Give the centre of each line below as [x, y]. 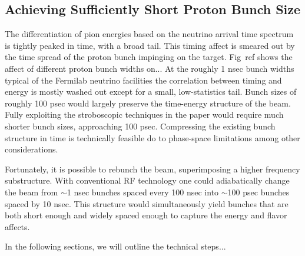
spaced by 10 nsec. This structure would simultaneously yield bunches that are [147, 203]
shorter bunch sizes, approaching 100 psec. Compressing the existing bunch [140, 126]
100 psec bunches [258, 192]
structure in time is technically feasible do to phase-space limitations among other [152, 137]
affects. [17, 226]
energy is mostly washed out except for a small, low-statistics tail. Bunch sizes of [151, 92]
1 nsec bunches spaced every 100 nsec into [143, 192]
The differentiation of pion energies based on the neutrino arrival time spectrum [149, 34]
